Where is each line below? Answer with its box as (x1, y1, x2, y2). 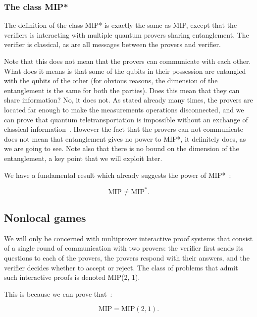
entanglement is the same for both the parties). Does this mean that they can (4, 85, 240, 95)
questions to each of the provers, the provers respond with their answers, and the (4, 253, 250, 263)
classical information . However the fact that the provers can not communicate (4, 124, 243, 134)
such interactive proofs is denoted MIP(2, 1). (4, 272, 140, 282)
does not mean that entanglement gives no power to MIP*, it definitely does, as (4, 133, 246, 144)
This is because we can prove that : (4, 288, 112, 299)
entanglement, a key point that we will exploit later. (4, 153, 162, 163)
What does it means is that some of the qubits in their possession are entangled (4, 65, 246, 76)
